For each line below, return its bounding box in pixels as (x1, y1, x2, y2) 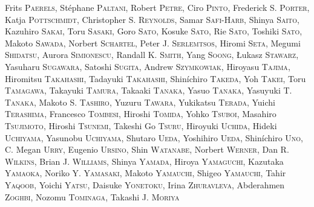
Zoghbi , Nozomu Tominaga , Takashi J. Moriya (5, 190, 180, 203)
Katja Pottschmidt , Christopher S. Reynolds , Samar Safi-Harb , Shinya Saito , (5, 13, 299, 25)
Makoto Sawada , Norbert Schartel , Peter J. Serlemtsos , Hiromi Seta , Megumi (5, 36, 301, 49)
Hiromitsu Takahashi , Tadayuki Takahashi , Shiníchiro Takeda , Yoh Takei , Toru (5, 72, 306, 84)
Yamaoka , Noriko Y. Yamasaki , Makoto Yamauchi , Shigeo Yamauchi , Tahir (5, 167, 286, 179)
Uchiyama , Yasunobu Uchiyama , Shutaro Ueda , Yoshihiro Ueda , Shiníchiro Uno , (5, 131, 303, 144)
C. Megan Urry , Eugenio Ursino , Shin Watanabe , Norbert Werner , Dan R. (5, 143, 289, 156)
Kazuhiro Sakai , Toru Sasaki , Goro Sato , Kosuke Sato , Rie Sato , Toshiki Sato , (5, 25, 303, 37)
